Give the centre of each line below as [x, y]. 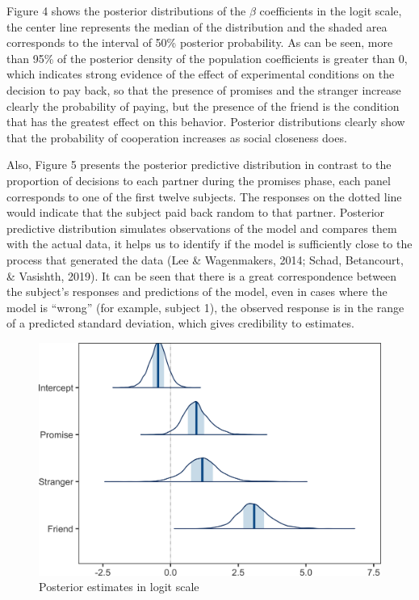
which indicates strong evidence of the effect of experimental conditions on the [201, 74]
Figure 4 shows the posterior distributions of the [126, 11]
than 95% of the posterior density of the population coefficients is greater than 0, [207, 58]
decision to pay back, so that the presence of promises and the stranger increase [204, 89]
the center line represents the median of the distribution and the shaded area [197, 26]
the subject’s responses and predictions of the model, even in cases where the [197, 292]
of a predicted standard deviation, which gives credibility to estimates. [180, 323]
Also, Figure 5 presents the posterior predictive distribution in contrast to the [199, 165]
